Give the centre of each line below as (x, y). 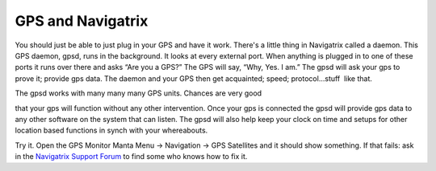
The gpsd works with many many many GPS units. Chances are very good (138, 93)
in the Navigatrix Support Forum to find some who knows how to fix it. (131, 157)
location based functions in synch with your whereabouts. (111, 130)
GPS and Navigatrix (82, 21)
